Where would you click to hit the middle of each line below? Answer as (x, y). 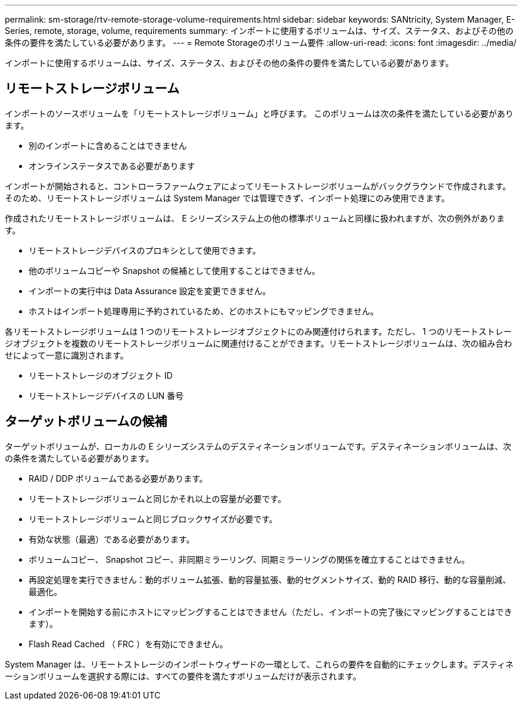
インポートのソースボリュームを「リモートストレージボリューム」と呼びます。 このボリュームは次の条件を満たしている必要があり (259, 113)
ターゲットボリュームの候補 (86, 422)
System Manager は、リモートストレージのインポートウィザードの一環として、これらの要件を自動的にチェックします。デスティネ (260, 664)
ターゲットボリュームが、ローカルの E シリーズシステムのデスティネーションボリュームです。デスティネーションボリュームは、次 (258, 446)
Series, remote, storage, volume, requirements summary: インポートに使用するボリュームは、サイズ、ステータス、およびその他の (259, 31)
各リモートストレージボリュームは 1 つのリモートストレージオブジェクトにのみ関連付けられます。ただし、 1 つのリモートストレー (258, 331)
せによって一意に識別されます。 (67, 355)
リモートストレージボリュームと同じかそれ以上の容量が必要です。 (157, 498)
